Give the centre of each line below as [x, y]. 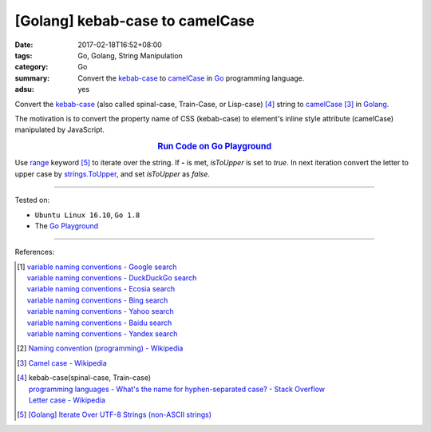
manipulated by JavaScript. [60, 130]
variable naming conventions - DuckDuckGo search [112, 278]
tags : [24, 55]
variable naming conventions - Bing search [97, 300]
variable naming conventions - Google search [102, 267]
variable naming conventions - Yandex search [102, 334]
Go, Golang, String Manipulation [130, 55]
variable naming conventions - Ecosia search [101, 289]
